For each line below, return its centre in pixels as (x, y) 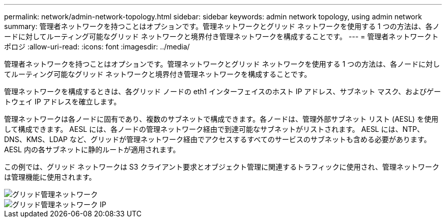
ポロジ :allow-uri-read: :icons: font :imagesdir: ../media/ (97, 47)
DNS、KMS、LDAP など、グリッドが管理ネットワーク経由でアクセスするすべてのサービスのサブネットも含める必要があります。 (218, 139)
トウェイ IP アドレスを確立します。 (63, 102)
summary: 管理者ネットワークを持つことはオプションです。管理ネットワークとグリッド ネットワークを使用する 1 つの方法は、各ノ (222, 26)
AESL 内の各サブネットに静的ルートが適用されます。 (92, 149)
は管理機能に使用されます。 (50, 177)
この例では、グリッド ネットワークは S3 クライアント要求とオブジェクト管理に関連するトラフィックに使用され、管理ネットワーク (222, 167)
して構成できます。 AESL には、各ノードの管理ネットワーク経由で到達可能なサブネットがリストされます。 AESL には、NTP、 (214, 129)
